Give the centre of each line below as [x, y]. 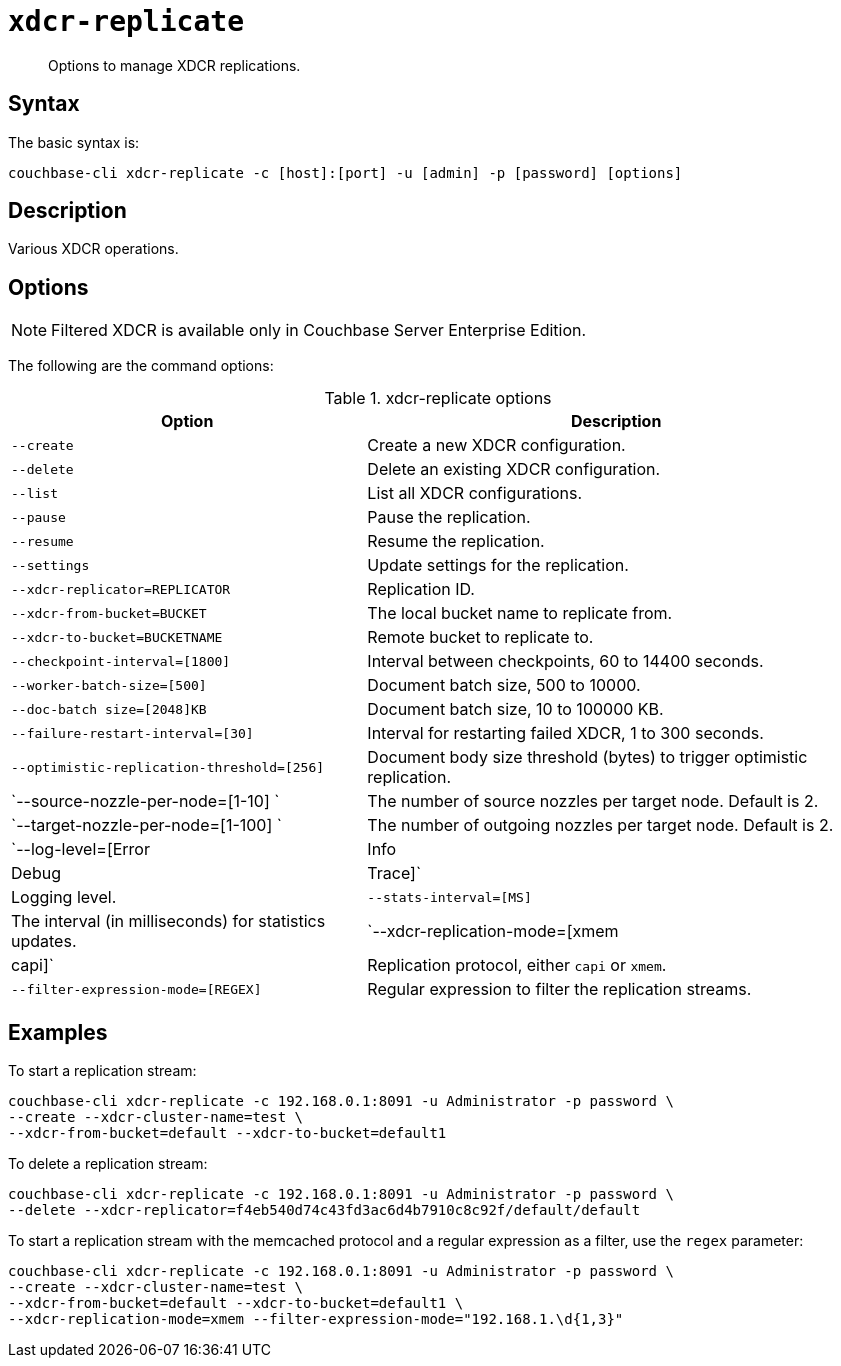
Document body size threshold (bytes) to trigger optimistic [587, 757]
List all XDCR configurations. [475, 493]
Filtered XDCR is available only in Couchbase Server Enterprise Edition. [319, 330]
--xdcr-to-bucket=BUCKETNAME [117, 637]
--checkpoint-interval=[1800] [121, 661]
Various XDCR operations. [93, 249]
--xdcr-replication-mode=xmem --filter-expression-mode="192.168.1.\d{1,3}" [316, 1319]
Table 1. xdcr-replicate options [438, 398]
